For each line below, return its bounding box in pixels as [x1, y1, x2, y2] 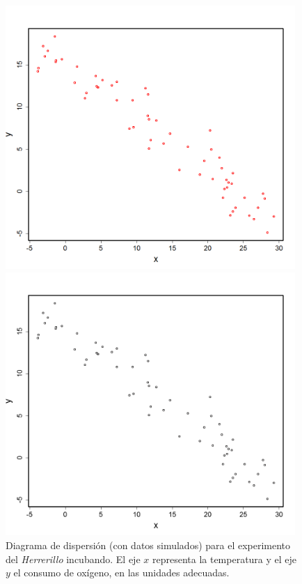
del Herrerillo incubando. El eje [6, 551, 141, 566]
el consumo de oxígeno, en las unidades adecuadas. [13, 565, 230, 580]
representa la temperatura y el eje [152, 551, 297, 566]
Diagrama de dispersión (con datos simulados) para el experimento [6, 538, 291, 553]
